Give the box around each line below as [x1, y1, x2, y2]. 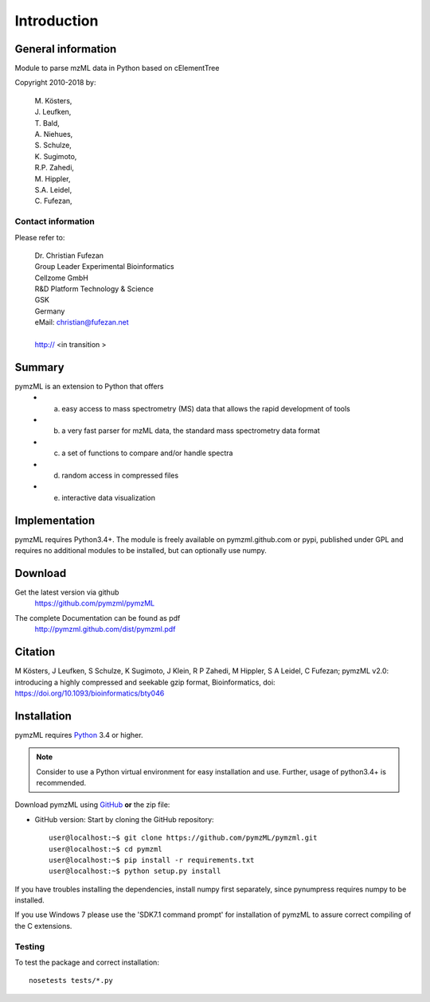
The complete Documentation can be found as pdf [14, 613, 181, 622]
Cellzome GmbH [34, 273, 89, 283]
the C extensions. [14, 921, 72, 930]
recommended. [36, 778, 87, 787]
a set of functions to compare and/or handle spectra [61, 448, 233, 458]
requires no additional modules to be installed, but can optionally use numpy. [14, 546, 267, 556]
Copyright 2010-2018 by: [14, 78, 96, 88]
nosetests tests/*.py [29, 976, 113, 985]
